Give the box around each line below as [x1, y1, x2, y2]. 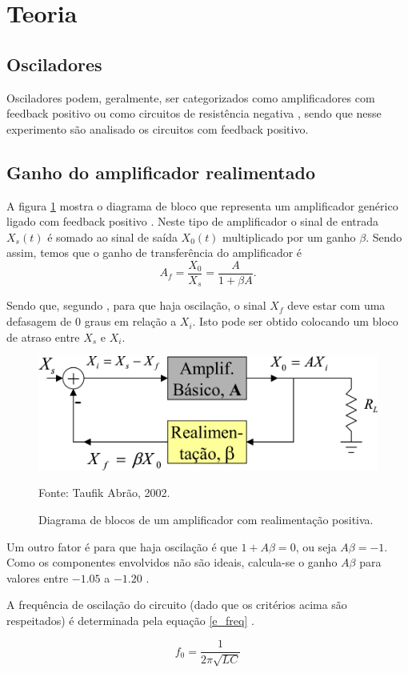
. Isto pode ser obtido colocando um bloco [192, 313, 398, 330]
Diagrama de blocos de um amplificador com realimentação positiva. [38, 511, 374, 527]
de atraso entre [6, 328, 80, 345]
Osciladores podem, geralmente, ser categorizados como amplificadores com [6, 89, 375, 106]
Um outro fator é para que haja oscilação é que [6, 538, 238, 555]
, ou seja [295, 538, 337, 555]
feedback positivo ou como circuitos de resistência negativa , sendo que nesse [6, 105, 382, 122]
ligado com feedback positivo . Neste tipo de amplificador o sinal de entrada [6, 213, 379, 230]
